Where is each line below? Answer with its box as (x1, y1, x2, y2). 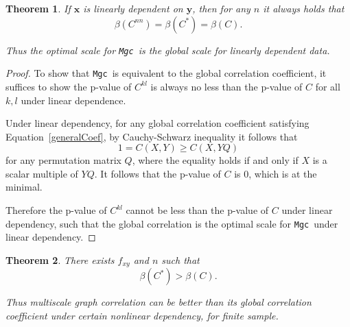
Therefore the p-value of (5, 203, 107, 217)
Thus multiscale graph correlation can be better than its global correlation (5, 295, 312, 309)
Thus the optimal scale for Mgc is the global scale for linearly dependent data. (5, 43, 330, 57)
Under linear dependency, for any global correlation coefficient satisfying (5, 116, 310, 130)
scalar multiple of (5, 166, 78, 180)
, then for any (192, 1, 250, 15)
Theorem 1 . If (5, 1, 71, 15)
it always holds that (263, 1, 345, 15)
